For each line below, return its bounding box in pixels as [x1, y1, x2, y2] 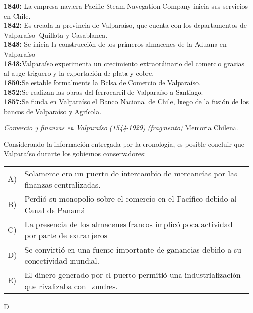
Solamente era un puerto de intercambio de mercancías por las [24, 167, 237, 179]
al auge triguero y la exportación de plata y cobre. [4, 68, 154, 78]
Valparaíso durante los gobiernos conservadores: [4, 148, 146, 158]
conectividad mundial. [24, 254, 100, 266]
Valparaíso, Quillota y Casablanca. [4, 29, 108, 39]
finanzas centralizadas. [24, 178, 101, 190]
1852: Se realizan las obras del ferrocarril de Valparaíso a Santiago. [4, 87, 203, 97]
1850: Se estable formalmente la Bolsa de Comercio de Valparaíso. [4, 77, 200, 87]
